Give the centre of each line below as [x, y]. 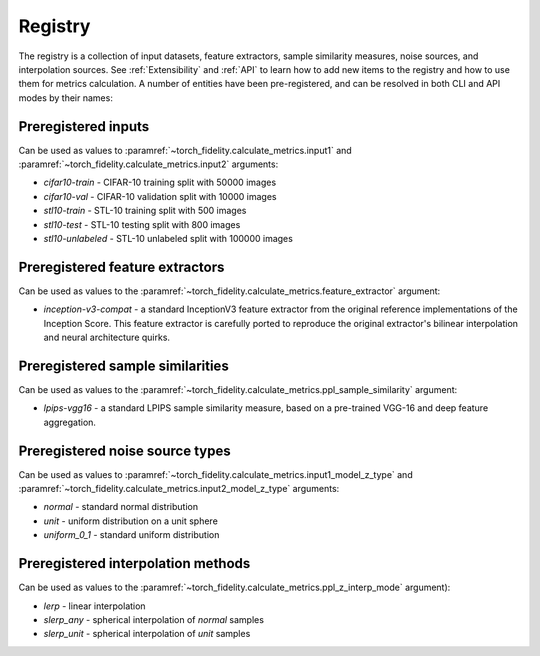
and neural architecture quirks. [106, 337]
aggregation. [70, 422]
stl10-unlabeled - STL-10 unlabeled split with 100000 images [168, 238]
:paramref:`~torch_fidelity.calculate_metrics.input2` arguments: [148, 164]
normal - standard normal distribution [121, 507]
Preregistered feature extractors [121, 266]
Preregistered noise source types [124, 450]
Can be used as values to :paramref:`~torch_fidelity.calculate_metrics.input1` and [185, 150]
